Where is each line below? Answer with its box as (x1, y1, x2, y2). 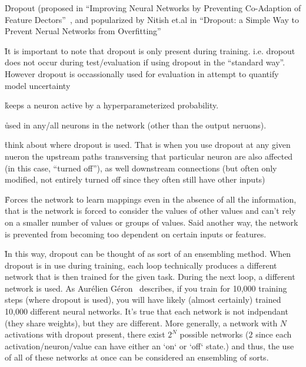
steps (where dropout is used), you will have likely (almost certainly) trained (5, 293, 281, 306)
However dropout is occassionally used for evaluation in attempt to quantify (5, 67, 279, 80)
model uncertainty (5, 79, 71, 91)
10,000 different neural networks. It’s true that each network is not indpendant (5, 305, 288, 318)
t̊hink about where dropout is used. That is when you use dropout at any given (5, 138, 291, 151)
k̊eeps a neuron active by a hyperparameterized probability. (5, 99, 219, 111)
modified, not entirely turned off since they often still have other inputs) (5, 173, 265, 186)
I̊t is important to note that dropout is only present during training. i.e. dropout (5, 44, 295, 57)
